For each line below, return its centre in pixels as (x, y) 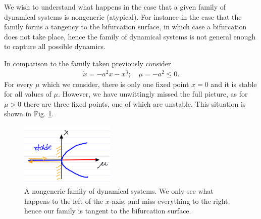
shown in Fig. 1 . (29, 114)
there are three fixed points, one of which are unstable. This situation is (135, 103)
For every (19, 84)
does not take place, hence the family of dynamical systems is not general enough (130, 36)
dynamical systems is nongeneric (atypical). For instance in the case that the (123, 16)
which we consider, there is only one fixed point (116, 84)
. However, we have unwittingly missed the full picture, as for (153, 94)
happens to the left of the (64, 201)
